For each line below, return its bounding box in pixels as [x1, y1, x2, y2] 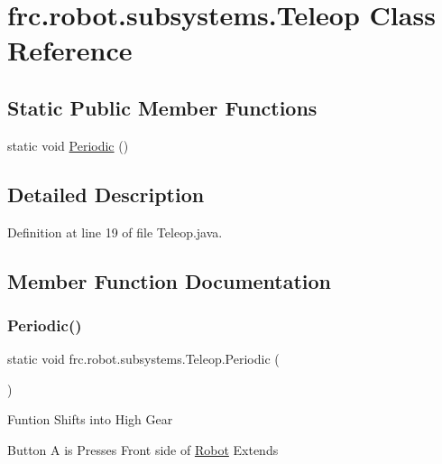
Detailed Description [7, 180, 205, 208]
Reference [7, 32, 133, 69]
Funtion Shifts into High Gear [7, 410, 173, 429]
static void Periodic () [7, 135, 129, 154]
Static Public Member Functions [7, 93, 318, 121]
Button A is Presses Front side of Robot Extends [7, 440, 279, 459]
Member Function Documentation [7, 266, 332, 294]
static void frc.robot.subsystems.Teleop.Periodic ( [7, 349, 280, 368]
